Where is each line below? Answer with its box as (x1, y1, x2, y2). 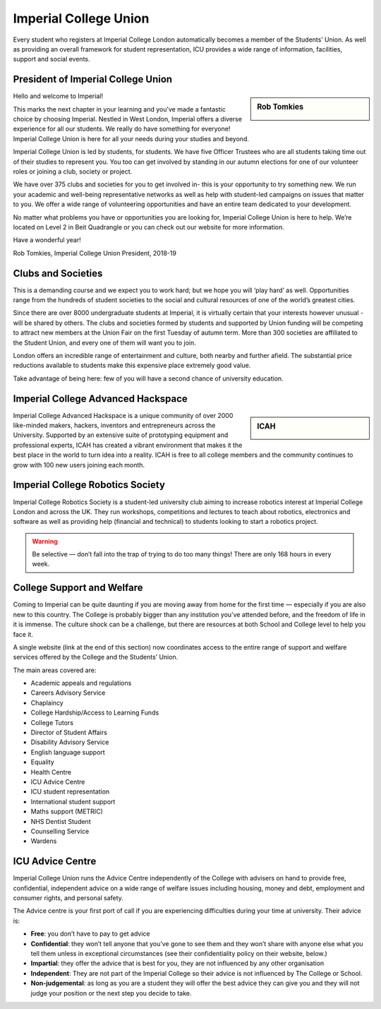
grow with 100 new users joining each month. (13, 460, 145, 469)
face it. (13, 630, 33, 638)
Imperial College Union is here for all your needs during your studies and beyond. (13, 134, 250, 143)
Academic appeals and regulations (30, 679, 132, 688)
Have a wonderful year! (13, 236, 81, 244)
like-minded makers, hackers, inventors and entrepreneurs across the (13, 421, 216, 430)
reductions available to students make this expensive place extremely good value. (13, 361, 251, 370)
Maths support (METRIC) (30, 807, 104, 816)
